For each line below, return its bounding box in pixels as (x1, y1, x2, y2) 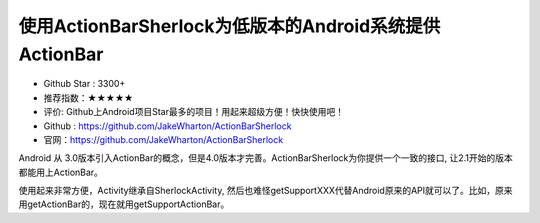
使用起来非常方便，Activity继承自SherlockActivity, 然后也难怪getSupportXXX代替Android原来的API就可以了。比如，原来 (18, 185, 514, 197)
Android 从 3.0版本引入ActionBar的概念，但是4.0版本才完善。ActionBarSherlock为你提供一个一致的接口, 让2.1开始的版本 (18, 152, 514, 164)
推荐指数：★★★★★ (43, 91, 134, 104)
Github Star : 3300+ (43, 78, 126, 90)
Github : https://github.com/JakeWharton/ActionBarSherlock (43, 120, 292, 132)
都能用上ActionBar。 (18, 166, 104, 178)
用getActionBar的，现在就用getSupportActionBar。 (18, 198, 230, 210)
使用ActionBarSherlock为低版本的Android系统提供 (18, 15, 441, 37)
